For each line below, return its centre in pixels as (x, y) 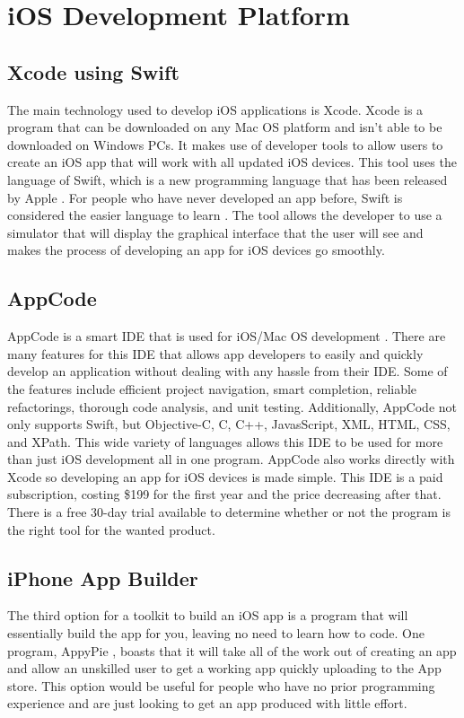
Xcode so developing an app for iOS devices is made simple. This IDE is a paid (225, 476)
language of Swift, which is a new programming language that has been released (228, 179)
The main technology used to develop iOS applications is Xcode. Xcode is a (215, 109)
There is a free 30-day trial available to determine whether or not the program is (229, 512)
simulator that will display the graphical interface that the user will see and (215, 232)
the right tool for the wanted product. (111, 529)
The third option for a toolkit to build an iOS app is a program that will (208, 615)
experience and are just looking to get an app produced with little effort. (207, 703)
